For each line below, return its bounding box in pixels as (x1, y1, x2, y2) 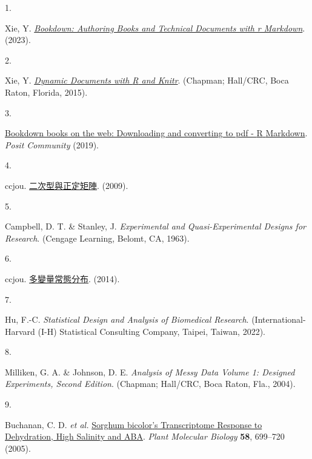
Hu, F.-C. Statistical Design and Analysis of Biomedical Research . (5, 313, 249, 326)
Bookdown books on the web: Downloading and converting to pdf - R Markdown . (5, 127, 308, 139)
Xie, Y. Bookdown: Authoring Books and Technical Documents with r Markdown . (5, 21, 305, 34)
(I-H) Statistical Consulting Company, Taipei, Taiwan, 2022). (38, 325, 265, 337)
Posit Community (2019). (5, 138, 99, 151)
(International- (251, 313, 306, 326)
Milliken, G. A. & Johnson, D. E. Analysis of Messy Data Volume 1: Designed (5, 365, 295, 378)
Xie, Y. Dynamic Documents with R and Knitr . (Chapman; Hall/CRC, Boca (5, 74, 289, 87)
